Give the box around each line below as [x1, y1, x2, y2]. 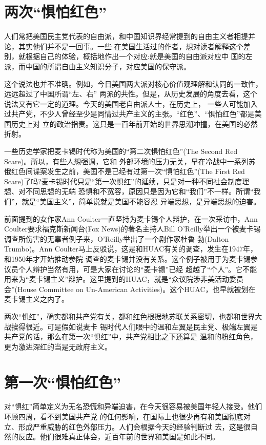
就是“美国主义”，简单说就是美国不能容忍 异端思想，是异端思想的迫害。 [22, 196, 261, 207]
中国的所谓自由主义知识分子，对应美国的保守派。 [25, 61, 191, 71]
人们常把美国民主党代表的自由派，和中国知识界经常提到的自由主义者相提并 [4, 31, 255, 42]
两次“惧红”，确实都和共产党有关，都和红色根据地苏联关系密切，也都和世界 [4, 311, 255, 321]
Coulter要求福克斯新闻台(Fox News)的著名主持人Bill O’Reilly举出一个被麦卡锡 [4, 223, 261, 234]
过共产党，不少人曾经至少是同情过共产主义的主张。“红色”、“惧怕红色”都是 [4, 108, 255, 119]
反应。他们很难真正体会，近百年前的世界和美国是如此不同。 [18, 431, 219, 442]
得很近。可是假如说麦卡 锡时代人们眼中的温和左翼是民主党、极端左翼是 [18, 321, 258, 332]
